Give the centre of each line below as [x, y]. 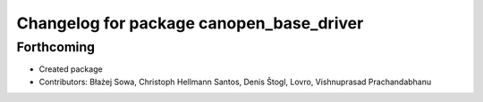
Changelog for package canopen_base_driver [190, 23]
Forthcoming [56, 47]
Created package [71, 69]
